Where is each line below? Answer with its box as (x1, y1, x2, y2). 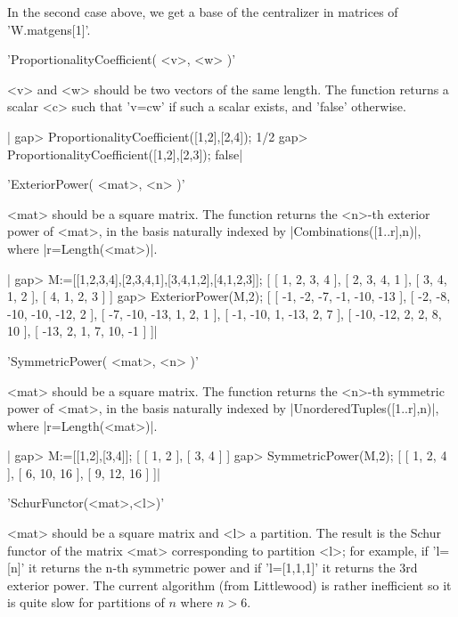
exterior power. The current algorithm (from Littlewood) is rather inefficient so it (7, 575, 452, 594)
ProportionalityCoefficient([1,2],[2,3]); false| (7, 144, 243, 163)
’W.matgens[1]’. (7, 20, 91, 38)
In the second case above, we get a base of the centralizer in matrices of (7, 3, 398, 20)
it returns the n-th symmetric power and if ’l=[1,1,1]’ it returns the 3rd (29, 558, 418, 577)
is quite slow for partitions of (7, 593, 165, 612)
